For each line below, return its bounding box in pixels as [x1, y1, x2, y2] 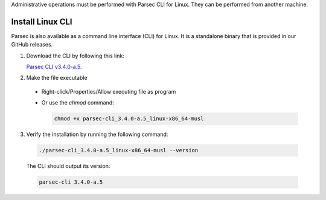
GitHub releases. [11, 41, 53, 48]
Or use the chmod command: [41, 99, 114, 106]
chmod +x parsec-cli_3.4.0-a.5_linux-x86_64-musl [54, 115, 204, 122]
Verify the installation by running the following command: [26, 131, 168, 138]
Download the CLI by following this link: [26, 52, 125, 59]
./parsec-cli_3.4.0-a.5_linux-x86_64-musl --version [39, 147, 199, 154]
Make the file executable [26, 74, 88, 82]
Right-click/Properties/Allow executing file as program [41, 88, 176, 95]
